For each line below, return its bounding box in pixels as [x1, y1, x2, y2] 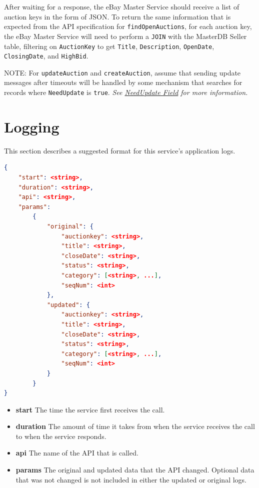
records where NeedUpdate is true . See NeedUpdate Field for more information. [4, 87, 248, 97]
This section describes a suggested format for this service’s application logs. [4, 145, 235, 155]
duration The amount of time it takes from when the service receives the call [15, 421, 255, 431]
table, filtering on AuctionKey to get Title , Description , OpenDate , [4, 40, 214, 51]
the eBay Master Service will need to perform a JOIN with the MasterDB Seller [4, 30, 247, 41]
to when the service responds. [15, 430, 106, 441]
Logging [4, 116, 59, 136]
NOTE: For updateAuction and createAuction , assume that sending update [4, 67, 241, 77]
